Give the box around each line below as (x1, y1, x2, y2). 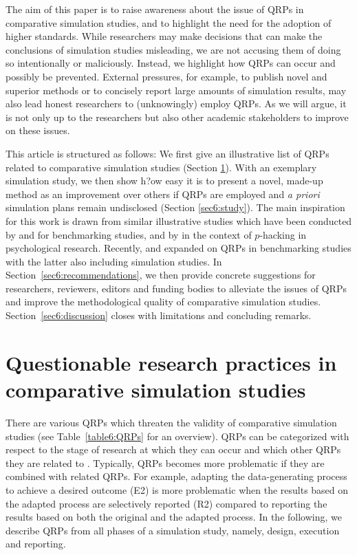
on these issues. (6, 123, 70, 138)
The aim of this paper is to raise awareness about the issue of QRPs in (6, 2, 304, 16)
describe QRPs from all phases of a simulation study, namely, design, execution (6, 523, 340, 537)
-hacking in (259, 227, 307, 241)
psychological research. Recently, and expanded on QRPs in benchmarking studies (6, 241, 351, 255)
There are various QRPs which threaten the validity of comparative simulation (6, 415, 337, 429)
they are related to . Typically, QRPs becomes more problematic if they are (6, 455, 325, 470)
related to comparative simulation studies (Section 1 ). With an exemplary (6, 160, 317, 174)
